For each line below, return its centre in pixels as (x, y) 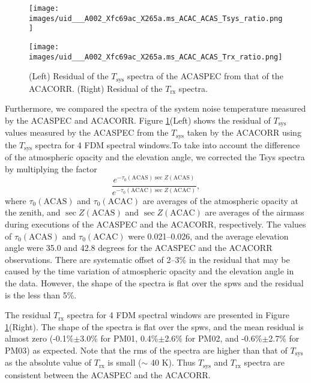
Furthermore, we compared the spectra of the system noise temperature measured (155, 108)
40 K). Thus (173, 362)
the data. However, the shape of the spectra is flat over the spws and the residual (154, 283)
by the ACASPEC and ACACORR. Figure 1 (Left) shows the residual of (138, 120)
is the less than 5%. (41, 294)
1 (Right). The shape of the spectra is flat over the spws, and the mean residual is (154, 326)
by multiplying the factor (51, 168)
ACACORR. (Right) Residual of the (96, 88)
